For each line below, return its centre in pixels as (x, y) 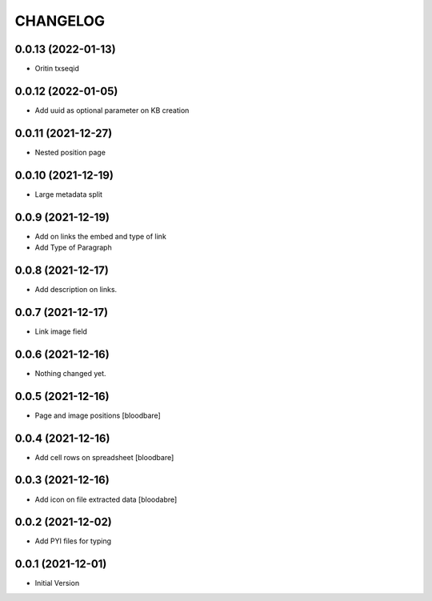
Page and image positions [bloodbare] (98, 415)
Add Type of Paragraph (73, 247)
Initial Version (57, 583)
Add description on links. (76, 289)
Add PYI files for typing (73, 541)
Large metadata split (69, 194)
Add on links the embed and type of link (101, 236)
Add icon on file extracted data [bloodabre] (106, 499)
